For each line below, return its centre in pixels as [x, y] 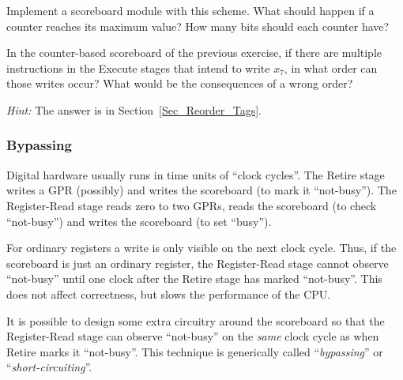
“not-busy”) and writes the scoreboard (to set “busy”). [139, 221]
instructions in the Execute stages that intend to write [138, 68]
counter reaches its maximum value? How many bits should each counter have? [198, 26]
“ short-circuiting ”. [49, 367]
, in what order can [331, 68]
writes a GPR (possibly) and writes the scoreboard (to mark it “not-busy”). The [201, 190]
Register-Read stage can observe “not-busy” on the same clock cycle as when [193, 336]
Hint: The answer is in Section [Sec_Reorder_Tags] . [134, 109]
